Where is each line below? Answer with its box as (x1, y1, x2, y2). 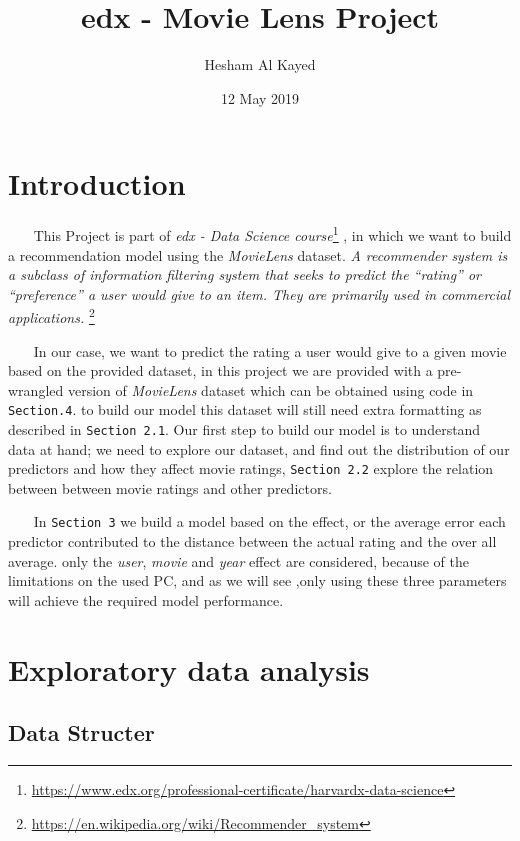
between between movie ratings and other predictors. (8, 477, 332, 498)
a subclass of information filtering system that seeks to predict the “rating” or (8, 264, 482, 285)
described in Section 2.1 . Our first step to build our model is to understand (8, 418, 481, 439)
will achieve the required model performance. (8, 589, 284, 610)
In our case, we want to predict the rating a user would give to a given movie (33, 340, 507, 361)
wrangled (8, 379, 64, 400)
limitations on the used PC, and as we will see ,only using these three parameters (8, 570, 507, 591)
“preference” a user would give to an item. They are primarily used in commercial (8, 283, 511, 304)
